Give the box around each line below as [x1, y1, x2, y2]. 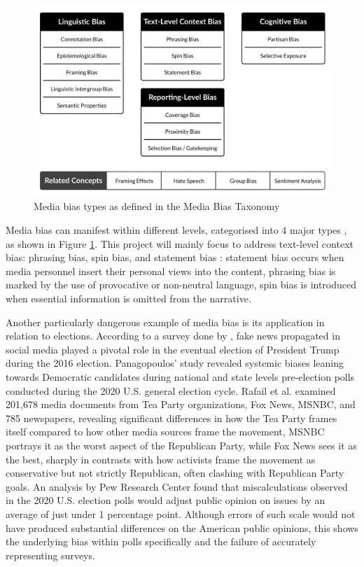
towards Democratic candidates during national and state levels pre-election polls [6, 369, 355, 384]
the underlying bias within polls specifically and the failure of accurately [6, 534, 316, 549]
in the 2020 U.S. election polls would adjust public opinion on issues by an [6, 493, 325, 507]
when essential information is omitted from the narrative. [6, 291, 251, 306]
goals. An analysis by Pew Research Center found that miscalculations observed [6, 479, 348, 493]
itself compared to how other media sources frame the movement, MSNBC [6, 424, 325, 439]
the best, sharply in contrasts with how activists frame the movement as [6, 451, 316, 466]
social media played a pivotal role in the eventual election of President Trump [6, 342, 339, 356]
